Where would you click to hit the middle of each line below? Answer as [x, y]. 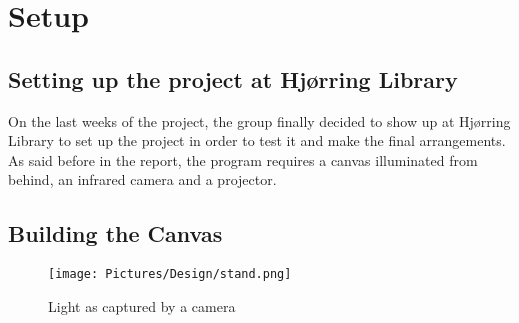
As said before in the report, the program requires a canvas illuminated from [243, 159]
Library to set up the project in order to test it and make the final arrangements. [257, 140]
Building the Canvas [115, 233]
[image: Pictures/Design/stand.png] [170, 274]
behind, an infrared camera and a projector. [142, 179]
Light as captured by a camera [142, 305]
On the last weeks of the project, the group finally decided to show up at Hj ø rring [259, 120]
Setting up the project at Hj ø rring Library [233, 78]
